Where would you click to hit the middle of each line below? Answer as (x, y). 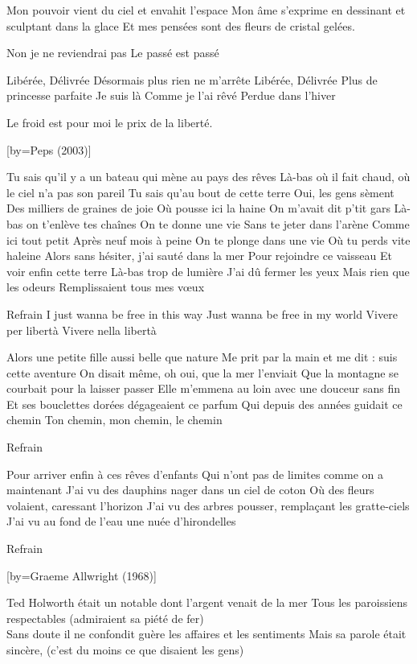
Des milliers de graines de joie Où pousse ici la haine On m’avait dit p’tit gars (198, 208)
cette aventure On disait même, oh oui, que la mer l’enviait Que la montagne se (202, 372)
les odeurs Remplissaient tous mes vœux (106, 287)
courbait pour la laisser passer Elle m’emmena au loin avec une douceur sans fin (204, 388)
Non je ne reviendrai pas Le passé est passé (113, 53)
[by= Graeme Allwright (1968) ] (82, 575)
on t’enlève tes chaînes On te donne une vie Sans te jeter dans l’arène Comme (218, 223)
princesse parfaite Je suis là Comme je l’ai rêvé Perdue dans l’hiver (171, 95)
